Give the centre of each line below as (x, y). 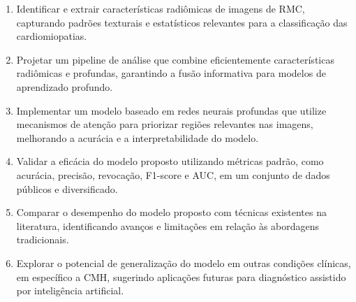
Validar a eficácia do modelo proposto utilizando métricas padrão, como (170, 161)
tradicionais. (43, 239)
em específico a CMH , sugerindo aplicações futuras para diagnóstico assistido (181, 276)
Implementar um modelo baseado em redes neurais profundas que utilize (171, 110)
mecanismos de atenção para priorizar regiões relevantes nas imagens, (165, 124)
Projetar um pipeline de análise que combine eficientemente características (175, 59)
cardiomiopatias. (52, 36)
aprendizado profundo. (65, 86)
